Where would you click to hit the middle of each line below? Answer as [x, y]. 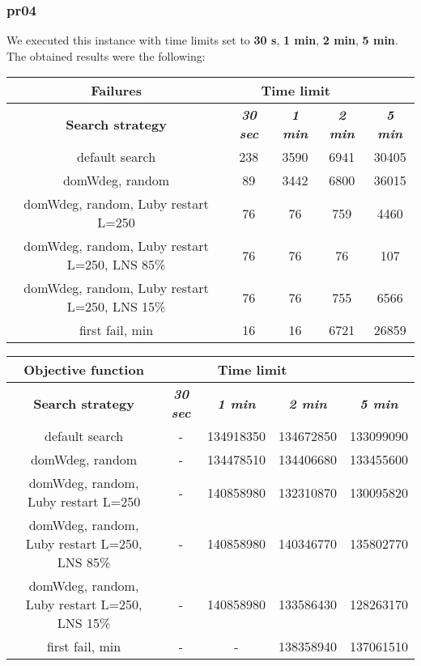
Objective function [84, 370]
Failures [116, 91]
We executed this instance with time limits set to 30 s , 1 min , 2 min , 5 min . [202, 40]
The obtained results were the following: [106, 55]
